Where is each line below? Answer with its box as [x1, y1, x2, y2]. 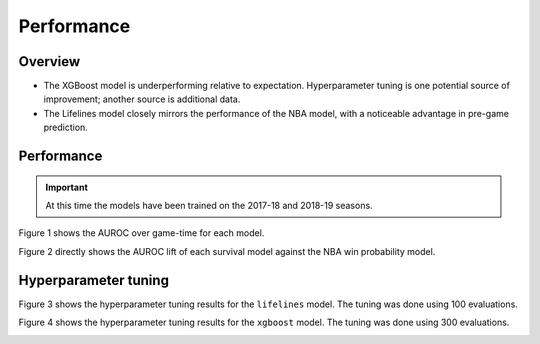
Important [45, 181, 89, 193]
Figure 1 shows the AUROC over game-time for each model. [18, 227, 265, 239]
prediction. [43, 121, 89, 134]
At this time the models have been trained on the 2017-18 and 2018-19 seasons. [45, 200, 374, 212]
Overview [18, 53, 81, 70]
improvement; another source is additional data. [43, 93, 241, 105]
